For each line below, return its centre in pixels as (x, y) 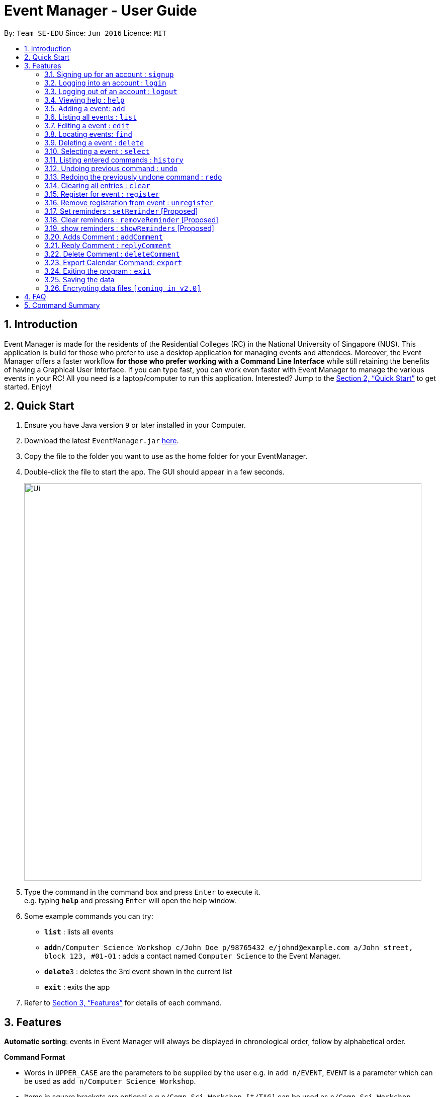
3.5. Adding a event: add (85, 108)
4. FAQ (35, 296)
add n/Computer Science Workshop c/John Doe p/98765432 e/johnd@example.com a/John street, (229, 948)
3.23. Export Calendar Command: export (113, 262)
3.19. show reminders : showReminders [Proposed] (129, 228)
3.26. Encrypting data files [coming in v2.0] (123, 288)
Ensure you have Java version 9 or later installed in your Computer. (135, 425)
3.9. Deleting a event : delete (94, 142)
